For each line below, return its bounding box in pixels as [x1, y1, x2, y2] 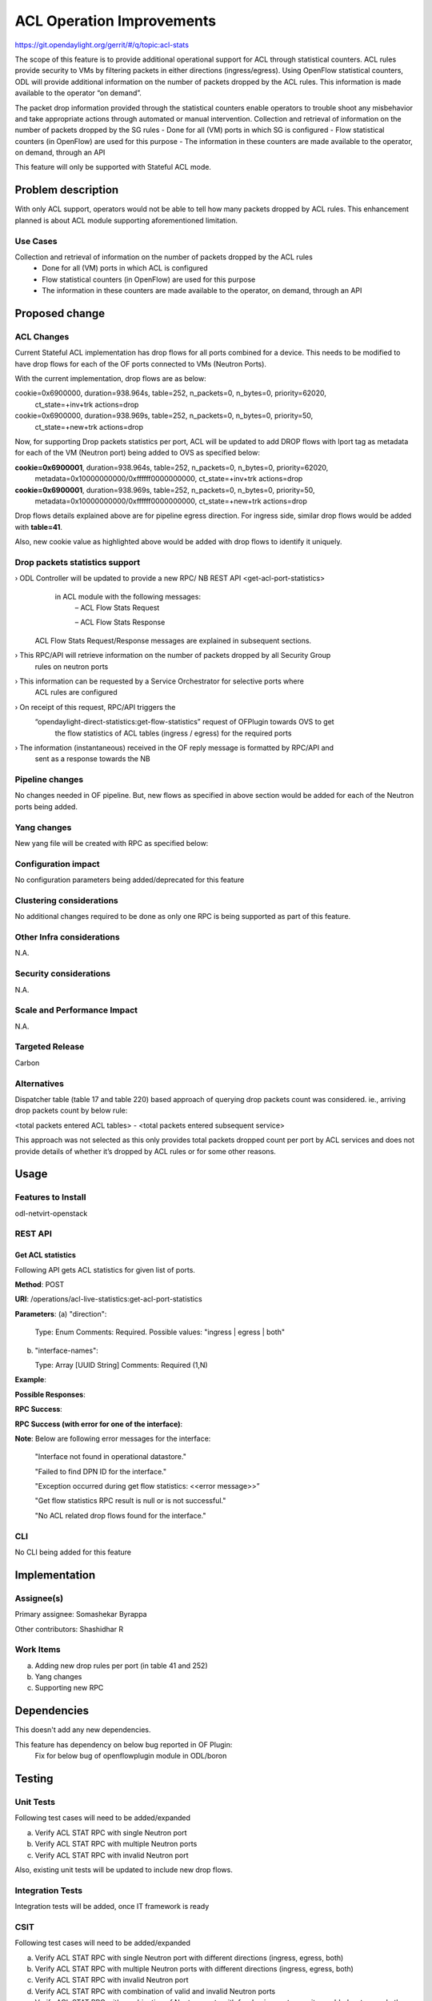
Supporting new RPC [34, 1683, 104, 1693]
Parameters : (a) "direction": [14, 1309, 107, 1318]
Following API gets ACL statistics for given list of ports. [14, 1265, 196, 1274]
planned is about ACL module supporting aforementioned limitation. [14, 215, 238, 225]
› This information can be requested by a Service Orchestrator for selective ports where [14, 676, 304, 686]
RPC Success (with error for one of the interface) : [14, 1419, 183, 1429]
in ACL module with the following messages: [54, 591, 202, 601]
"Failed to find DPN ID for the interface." [34, 1466, 167, 1476]
